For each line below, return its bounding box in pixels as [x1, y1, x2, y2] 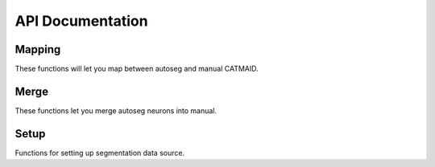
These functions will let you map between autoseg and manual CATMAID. [14, 64, 259, 74]
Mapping [14, 43, 61, 56]
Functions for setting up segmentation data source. [14, 148, 185, 157]
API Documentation [14, 12, 148, 30]
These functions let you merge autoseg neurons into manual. [14, 105, 217, 116]
